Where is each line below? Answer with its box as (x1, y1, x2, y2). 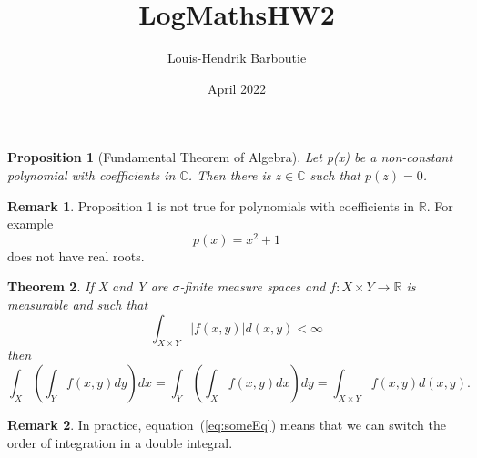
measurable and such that (7, 294, 148, 313)
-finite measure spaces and (179, 277, 326, 296)
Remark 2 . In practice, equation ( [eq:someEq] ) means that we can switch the (7, 414, 446, 433)
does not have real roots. (7, 246, 145, 265)
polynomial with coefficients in (7, 165, 176, 184)
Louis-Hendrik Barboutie (167, 48, 307, 67)
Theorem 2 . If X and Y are (7, 277, 168, 296)
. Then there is (188, 165, 271, 184)
